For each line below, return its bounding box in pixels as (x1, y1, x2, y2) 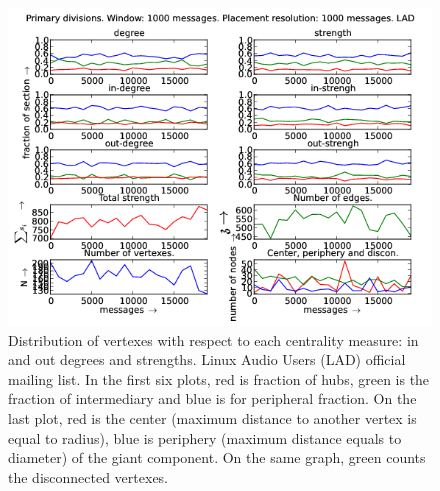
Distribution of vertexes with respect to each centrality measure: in (8, 329, 419, 350)
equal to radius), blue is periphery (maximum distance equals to (8, 427, 402, 448)
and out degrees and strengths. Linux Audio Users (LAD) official (8, 349, 406, 370)
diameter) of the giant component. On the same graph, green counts (8, 447, 426, 468)
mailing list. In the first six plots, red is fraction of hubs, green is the (8, 368, 430, 389)
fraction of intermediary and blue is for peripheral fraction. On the (8, 388, 417, 409)
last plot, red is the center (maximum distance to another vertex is (8, 407, 417, 428)
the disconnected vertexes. (8, 466, 169, 487)
